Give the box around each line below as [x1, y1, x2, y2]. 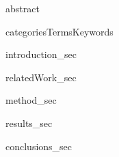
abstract [5, 1, 40, 15]
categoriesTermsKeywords [5, 24, 114, 38]
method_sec [5, 93, 57, 107]
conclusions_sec [5, 139, 72, 153]
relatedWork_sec [5, 70, 77, 84]
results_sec [5, 115, 53, 130]
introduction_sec [5, 47, 77, 61]
